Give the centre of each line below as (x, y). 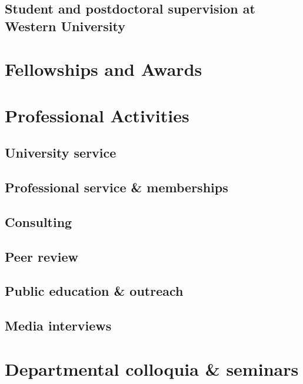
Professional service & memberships (116, 187)
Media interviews (58, 325)
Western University (65, 26)
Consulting (39, 221)
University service (61, 153)
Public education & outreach (94, 291)
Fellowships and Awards (104, 69)
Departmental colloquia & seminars (152, 368)
